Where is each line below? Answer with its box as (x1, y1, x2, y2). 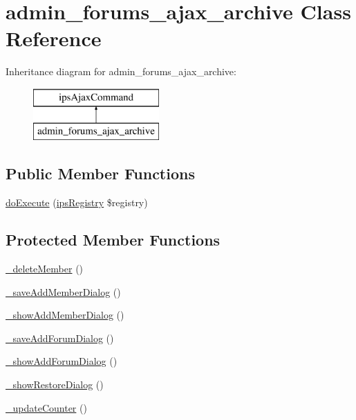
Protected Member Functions (6, 229, 221, 250)
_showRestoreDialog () (6, 377, 104, 392)
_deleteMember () (6, 261, 84, 276)
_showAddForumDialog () (6, 354, 118, 368)
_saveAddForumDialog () (6, 330, 114, 345)
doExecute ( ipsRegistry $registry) (6, 195, 148, 210)
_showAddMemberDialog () (6, 308, 124, 322)
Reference (6, 24, 102, 52)
